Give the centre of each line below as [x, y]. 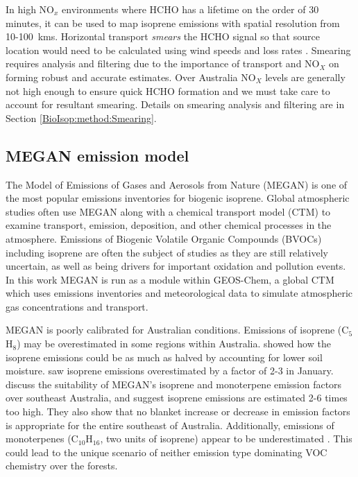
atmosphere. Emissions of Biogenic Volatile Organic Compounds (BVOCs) [164, 238]
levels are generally [305, 77]
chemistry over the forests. [62, 466]
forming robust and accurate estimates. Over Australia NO [131, 77]
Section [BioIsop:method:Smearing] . [81, 118]
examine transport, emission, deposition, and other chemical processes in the [169, 225]
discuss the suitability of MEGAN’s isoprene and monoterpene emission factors [174, 384]
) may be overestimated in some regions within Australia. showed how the [174, 344]
